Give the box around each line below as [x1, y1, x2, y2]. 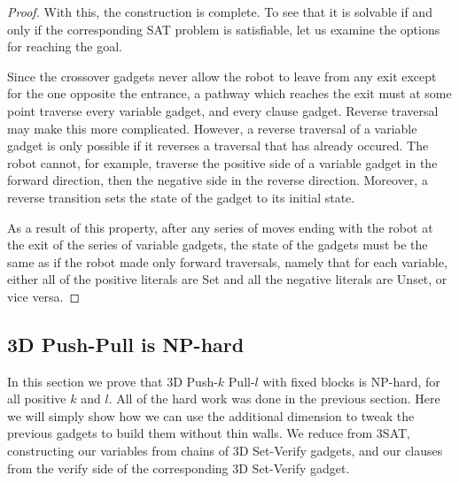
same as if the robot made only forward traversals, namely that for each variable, [7, 252, 447, 271]
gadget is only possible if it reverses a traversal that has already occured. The [7, 136, 429, 155]
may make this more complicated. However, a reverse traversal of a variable [7, 119, 417, 137]
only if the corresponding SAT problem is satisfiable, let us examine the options [7, 19, 440, 38]
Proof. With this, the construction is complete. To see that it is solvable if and [7, 3, 432, 20]
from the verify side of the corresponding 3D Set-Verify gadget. [7, 458, 350, 477]
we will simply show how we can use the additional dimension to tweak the [7, 406, 415, 425]
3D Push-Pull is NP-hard [7, 330, 245, 357]
